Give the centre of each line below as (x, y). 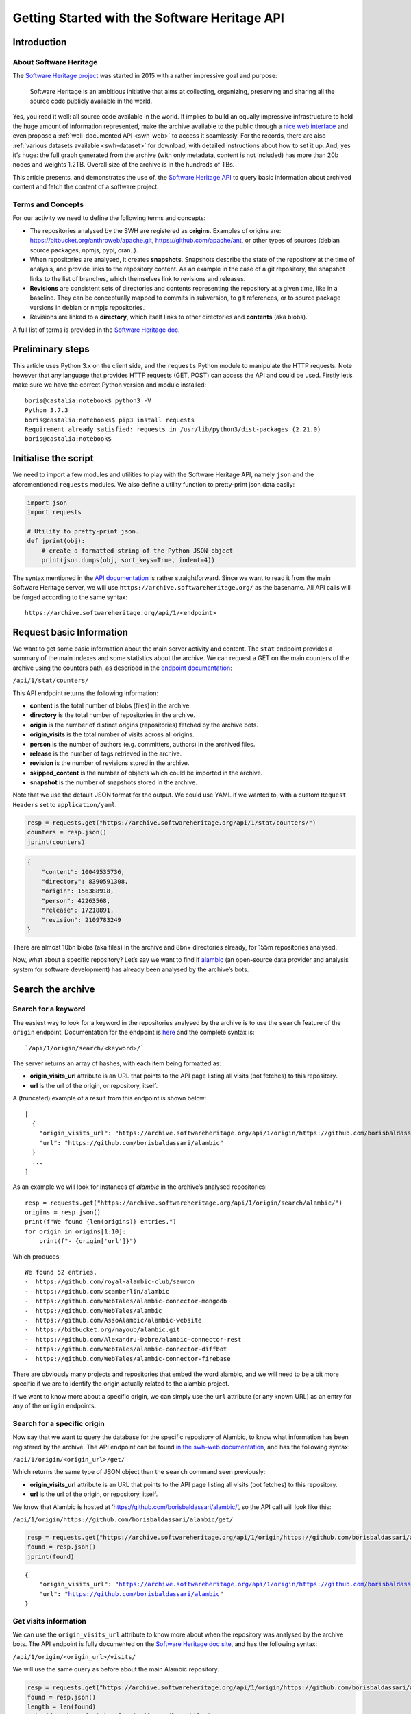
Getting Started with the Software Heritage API (148, 18)
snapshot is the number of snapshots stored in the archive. (114, 782)
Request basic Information (70, 632)
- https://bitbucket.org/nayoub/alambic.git (103, 1330)
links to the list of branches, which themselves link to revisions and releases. (138, 278)
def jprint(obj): (56, 541)
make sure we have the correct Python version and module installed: (110, 385)
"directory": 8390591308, (85, 881)
